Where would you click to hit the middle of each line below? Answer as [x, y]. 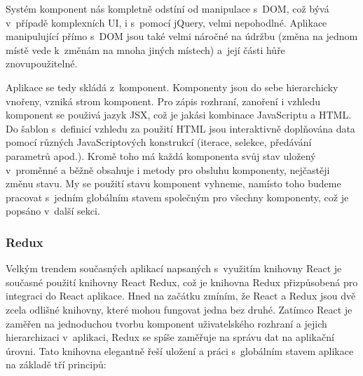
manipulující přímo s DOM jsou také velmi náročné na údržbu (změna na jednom [182, 36]
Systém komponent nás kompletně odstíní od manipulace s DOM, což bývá [167, 8]
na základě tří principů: [56, 364]
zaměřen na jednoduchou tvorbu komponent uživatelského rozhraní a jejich [166, 323]
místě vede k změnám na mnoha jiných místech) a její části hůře [145, 49]
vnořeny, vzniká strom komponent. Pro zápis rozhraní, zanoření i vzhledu [163, 101]
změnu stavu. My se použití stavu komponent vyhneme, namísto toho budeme [173, 183]
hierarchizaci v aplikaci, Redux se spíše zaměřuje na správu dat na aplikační [170, 337]
